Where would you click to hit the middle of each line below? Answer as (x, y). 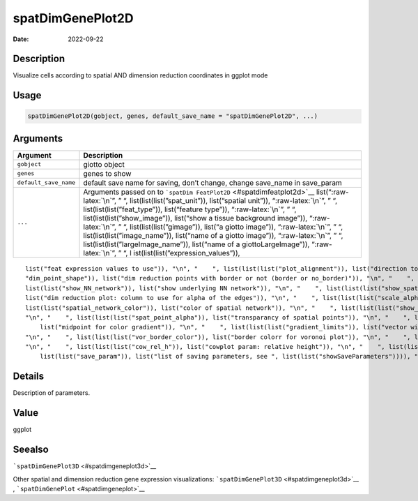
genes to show (107, 173)
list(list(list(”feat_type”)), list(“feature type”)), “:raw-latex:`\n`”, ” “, (190, 209)
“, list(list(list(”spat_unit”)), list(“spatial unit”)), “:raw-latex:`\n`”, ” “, (230, 200)
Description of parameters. (52, 393)
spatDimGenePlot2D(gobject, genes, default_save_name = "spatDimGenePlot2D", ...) (173, 116)
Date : (21, 39)
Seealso (31, 450)
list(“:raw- (332, 192)
